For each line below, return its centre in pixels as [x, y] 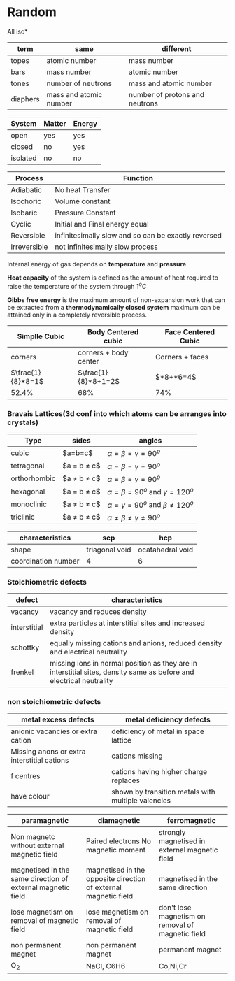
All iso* [17, 31]
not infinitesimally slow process [107, 247]
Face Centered [190, 331]
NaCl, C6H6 [106, 966]
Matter [55, 123]
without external [37, 845]
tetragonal [28, 466]
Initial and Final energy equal [102, 224]
